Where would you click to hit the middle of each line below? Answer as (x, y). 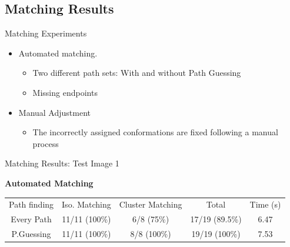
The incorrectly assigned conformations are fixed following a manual (155, 132)
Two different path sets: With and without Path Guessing (137, 73)
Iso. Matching (86, 204)
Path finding (31, 204)
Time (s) (265, 204)
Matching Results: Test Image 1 (62, 163)
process (46, 143)
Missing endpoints (65, 92)
